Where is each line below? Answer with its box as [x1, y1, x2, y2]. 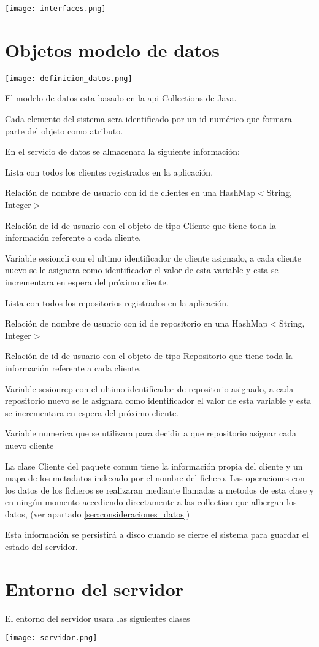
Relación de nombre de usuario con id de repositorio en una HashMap [5, 317, 268, 330]
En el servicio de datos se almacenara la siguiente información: [5, 145, 240, 158]
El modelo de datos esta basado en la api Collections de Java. [5, 91, 237, 104]
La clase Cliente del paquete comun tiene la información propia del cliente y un [5, 459, 303, 472]
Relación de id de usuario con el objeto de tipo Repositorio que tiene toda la [5, 349, 293, 362]
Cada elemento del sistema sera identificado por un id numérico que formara [5, 112, 292, 125]
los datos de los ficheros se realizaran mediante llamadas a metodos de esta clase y [5, 483, 314, 496]
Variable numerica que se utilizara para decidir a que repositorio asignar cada [5, 427, 297, 440]
